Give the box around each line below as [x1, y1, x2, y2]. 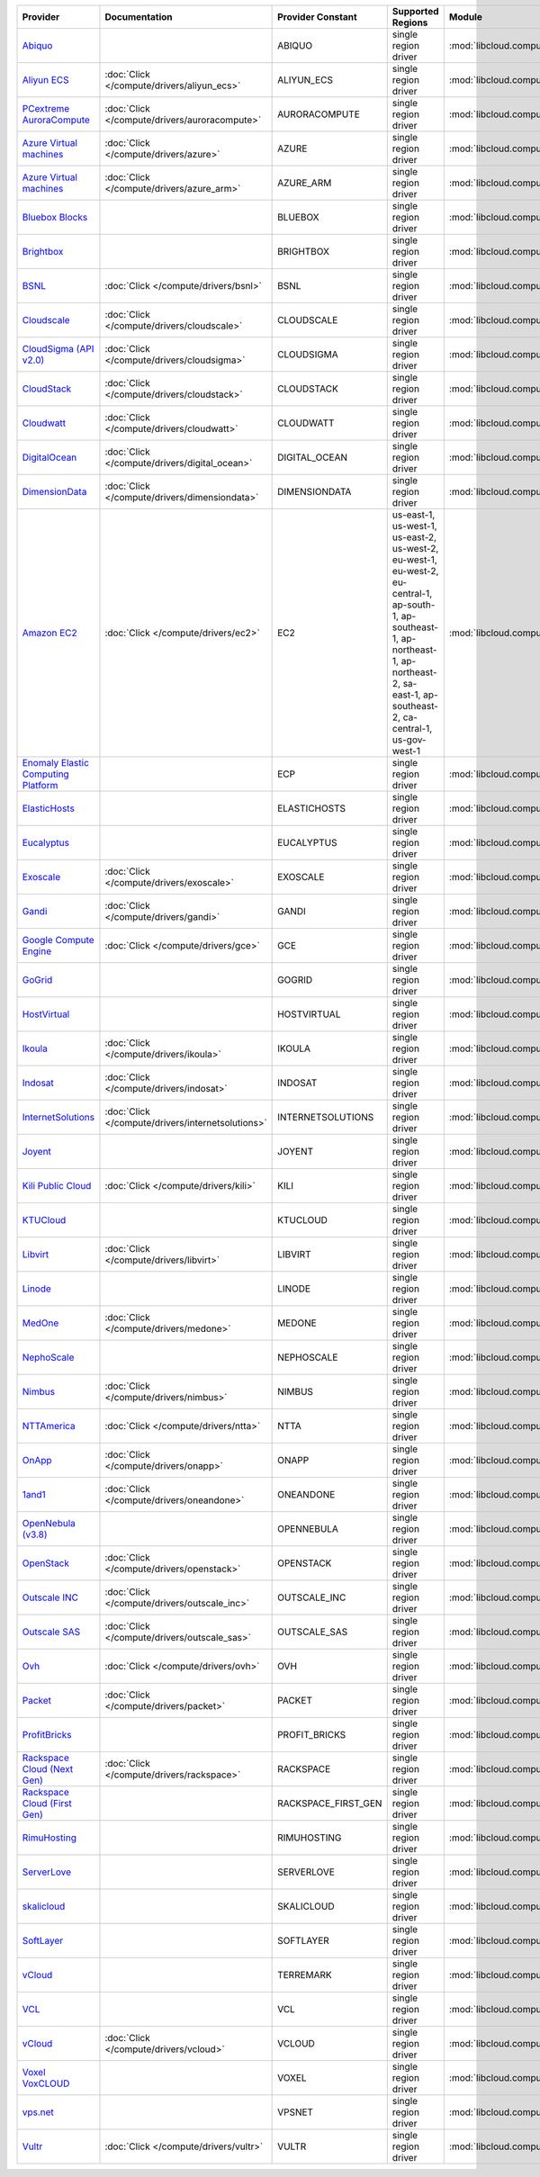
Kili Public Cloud [22, 1180, 92, 1192]
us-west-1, [391, 520, 437, 532]
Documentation [104, 11, 173, 22]
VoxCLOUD [22, 2077, 70, 2090]
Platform [22, 779, 58, 791]
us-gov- [391, 733, 427, 746]
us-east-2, [391, 531, 436, 544]
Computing [22, 768, 69, 780]
